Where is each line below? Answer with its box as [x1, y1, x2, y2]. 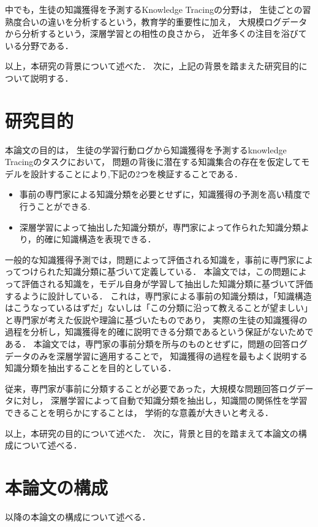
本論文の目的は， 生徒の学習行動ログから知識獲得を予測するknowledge [5, 143, 287, 156]
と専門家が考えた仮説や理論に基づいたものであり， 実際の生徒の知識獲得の [5, 313, 308, 326]
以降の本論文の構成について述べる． [5, 510, 151, 523]
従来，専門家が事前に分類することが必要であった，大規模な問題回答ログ [5, 382, 297, 394]
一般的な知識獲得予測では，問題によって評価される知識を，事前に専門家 [5, 253, 296, 266]
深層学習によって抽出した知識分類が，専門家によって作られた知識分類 [19, 220, 301, 233]
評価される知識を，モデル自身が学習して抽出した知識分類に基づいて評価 [21, 277, 313, 290]
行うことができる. [19, 200, 91, 213]
